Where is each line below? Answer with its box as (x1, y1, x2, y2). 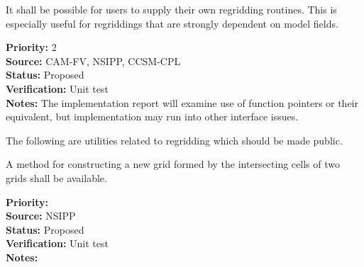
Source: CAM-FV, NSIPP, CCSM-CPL (6, 53, 181, 68)
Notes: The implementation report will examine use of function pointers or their (6, 95, 358, 110)
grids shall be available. (6, 170, 107, 185)
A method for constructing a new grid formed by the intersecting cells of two (6, 157, 340, 171)
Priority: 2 (6, 40, 57, 55)
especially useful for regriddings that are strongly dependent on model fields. (6, 16, 338, 30)
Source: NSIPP (6, 208, 76, 223)
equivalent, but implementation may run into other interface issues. (6, 109, 299, 124)
